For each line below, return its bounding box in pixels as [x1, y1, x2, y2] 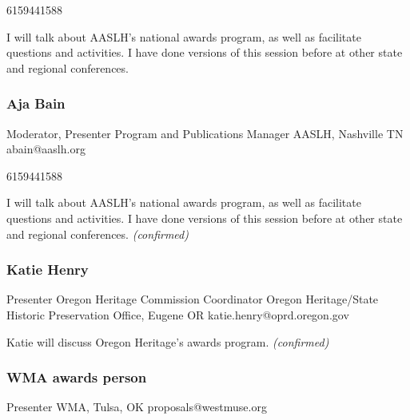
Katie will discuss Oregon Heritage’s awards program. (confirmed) [6, 333, 329, 350]
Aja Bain [6, 93, 66, 113]
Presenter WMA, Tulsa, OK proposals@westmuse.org [6, 398, 267, 415]
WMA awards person [6, 367, 147, 387]
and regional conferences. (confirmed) [6, 225, 189, 242]
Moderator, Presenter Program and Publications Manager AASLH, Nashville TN [6, 125, 404, 141]
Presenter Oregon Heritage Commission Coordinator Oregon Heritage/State [6, 291, 379, 307]
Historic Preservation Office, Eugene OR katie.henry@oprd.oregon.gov [6, 306, 349, 323]
